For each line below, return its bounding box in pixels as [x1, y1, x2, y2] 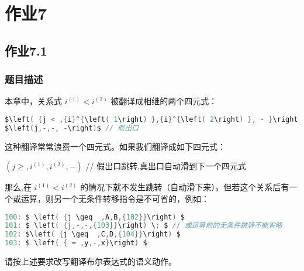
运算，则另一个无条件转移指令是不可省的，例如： [20, 192, 209, 204]
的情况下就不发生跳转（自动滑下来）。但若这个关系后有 [80, 181, 289, 193]
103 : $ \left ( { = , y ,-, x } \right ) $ [5, 239, 147, 248]
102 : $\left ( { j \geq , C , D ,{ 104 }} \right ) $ [5, 230, 181, 239]
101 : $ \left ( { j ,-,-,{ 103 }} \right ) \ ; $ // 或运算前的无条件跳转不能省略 [5, 221, 282, 230]
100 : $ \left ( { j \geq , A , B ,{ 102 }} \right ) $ [5, 212, 185, 221]
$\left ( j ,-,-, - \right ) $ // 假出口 [5, 124, 139, 132]
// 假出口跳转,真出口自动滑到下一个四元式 [85, 160, 247, 172]
